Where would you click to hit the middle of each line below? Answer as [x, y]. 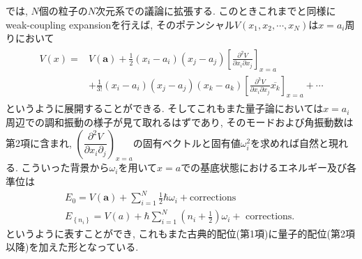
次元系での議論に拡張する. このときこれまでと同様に [216, 10]
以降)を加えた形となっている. [72, 247]
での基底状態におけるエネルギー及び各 [269, 167]
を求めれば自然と [290, 142]
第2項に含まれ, [39, 142]
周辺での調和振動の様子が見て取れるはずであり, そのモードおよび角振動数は [180, 122]
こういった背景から [65, 167]
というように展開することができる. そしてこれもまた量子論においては [165, 108]
